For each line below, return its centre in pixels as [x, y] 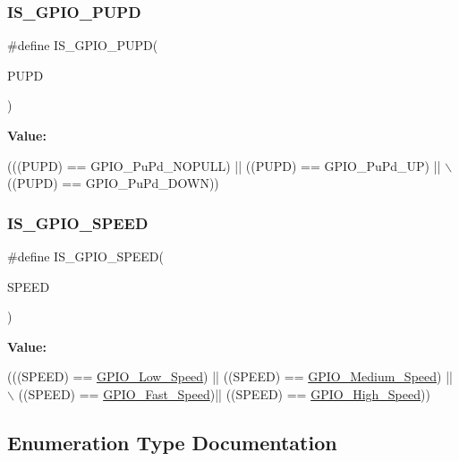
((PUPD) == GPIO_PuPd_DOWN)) [113, 183]
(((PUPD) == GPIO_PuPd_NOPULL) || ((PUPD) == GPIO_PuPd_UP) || [224, 165]
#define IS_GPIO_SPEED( [85, 256]
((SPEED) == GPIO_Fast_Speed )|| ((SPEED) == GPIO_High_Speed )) [224, 393]
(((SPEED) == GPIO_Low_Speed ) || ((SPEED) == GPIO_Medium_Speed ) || [230, 376]
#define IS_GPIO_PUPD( [83, 45]
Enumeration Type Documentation [172, 442]
